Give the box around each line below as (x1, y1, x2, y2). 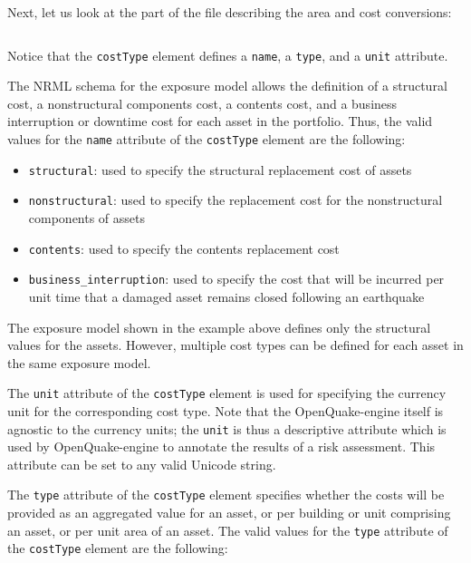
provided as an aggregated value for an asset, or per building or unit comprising (7, 503, 451, 522)
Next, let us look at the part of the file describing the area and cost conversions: (7, 3, 452, 21)
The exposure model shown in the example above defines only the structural (7, 317, 431, 336)
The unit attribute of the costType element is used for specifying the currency (7, 383, 447, 403)
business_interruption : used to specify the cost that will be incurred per (28, 269, 445, 288)
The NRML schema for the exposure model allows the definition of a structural (7, 76, 447, 95)
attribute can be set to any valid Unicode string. (7, 454, 276, 473)
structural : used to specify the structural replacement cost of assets (28, 160, 412, 179)
